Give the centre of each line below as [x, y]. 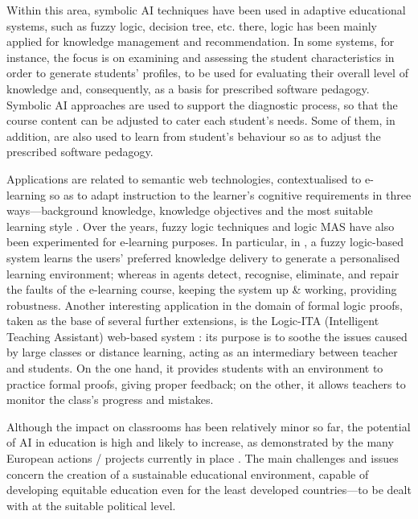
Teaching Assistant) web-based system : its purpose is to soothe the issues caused [207, 336]
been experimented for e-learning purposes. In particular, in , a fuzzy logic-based [205, 242]
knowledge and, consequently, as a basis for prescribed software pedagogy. [188, 88]
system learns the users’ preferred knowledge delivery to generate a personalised [203, 257]
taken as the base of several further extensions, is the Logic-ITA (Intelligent [193, 321]
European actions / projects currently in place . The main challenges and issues [203, 458]
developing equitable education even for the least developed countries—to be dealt [209, 490]
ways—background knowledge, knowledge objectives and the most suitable [190, 210]
